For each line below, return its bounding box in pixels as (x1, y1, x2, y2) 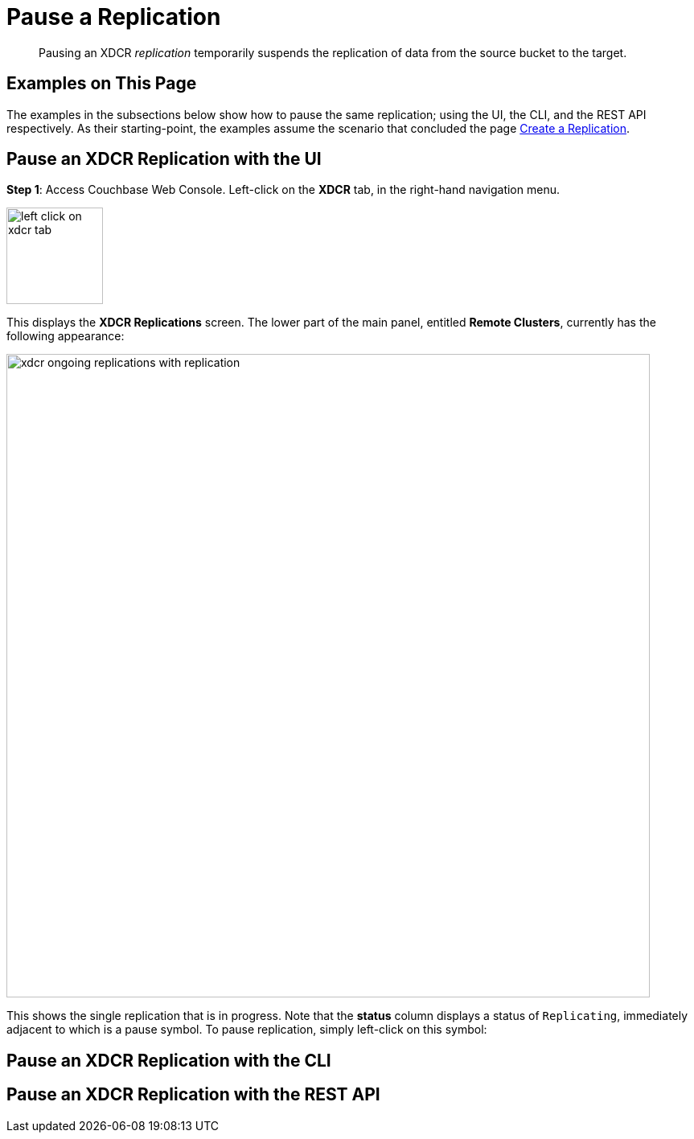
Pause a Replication (6, 3, 221, 31)
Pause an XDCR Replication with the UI (6, 149, 322, 170)
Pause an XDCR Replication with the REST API (6, 1084, 380, 1105)
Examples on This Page (6, 73, 197, 94)
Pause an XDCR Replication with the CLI (6, 1050, 331, 1071)
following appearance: (6, 329, 125, 343)
